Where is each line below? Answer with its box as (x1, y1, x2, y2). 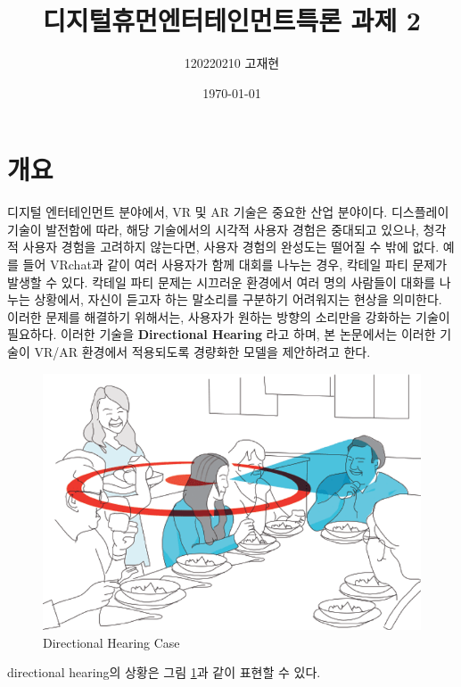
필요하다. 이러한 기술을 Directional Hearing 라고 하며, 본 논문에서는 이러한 (7, 325, 436, 343)
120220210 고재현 (184, 54, 280, 72)
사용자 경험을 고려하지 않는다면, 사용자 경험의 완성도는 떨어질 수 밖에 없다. (22, 237, 440, 256)
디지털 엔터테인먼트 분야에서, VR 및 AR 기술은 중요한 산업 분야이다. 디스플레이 (7, 203, 449, 221)
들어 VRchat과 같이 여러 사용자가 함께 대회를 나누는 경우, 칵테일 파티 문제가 (22, 255, 448, 274)
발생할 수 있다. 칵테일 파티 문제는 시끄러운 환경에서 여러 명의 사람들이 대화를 (7, 272, 436, 291)
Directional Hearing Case (43, 633, 180, 651)
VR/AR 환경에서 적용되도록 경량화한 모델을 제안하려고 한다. (34, 343, 371, 360)
